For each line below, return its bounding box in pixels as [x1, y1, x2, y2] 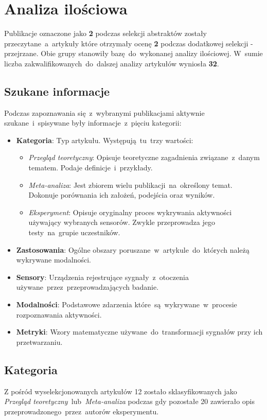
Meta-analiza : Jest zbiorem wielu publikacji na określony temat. [28, 179, 233, 190]
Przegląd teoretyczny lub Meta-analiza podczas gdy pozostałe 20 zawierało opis [4, 396, 255, 407]
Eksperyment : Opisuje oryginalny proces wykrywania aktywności [28, 206, 232, 217]
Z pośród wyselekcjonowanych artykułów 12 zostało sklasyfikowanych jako [4, 386, 237, 396]
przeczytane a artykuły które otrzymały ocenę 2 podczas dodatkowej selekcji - [4, 38, 253, 48]
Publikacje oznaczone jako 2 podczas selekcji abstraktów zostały [4, 28, 207, 39]
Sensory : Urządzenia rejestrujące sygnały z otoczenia [16, 271, 189, 282]
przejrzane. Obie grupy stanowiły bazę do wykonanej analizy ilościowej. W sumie [4, 48, 263, 59]
